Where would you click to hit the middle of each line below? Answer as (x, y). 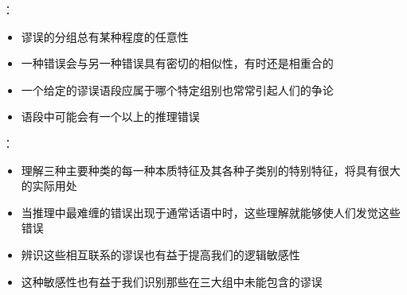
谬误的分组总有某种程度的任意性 (105, 36)
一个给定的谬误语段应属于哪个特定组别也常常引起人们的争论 (177, 89)
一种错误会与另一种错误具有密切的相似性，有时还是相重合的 (177, 63)
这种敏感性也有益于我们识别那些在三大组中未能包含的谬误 (172, 281)
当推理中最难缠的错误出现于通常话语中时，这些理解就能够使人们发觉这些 (211, 212)
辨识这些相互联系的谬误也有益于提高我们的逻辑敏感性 (160, 254)
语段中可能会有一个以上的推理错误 (110, 116)
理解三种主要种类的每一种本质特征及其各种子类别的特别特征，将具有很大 (211, 170)
